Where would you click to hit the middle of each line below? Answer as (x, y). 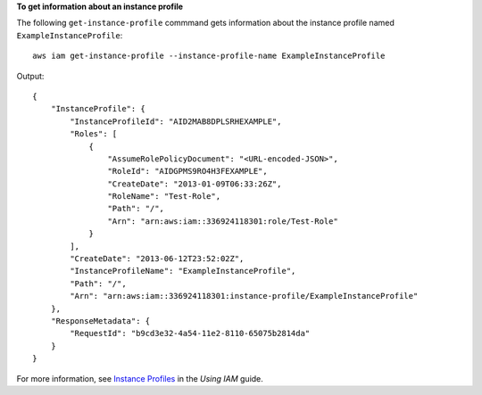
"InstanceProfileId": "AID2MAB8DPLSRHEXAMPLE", (176, 121)
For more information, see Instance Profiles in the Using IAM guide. (140, 378)
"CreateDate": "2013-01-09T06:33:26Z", (195, 184)
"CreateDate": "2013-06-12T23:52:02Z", (157, 259)
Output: (30, 76)
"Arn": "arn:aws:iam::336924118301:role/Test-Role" (223, 221)
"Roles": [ (94, 134)
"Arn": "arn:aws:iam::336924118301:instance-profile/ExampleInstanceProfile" (244, 296)
